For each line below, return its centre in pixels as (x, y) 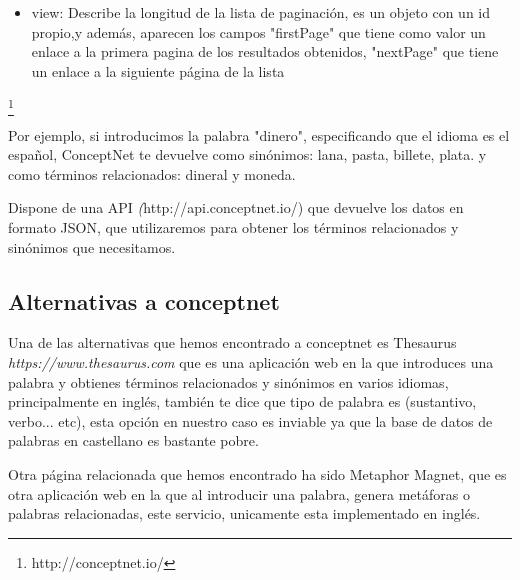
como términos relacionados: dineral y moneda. (152, 173)
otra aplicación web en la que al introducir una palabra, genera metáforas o (239, 493)
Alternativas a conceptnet (144, 300)
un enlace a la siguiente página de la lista (158, 70)
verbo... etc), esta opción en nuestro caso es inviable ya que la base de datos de (250, 420)
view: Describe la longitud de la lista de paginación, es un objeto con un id (261, 12)
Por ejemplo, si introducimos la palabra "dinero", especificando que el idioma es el (259, 134)
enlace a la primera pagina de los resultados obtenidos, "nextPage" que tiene (265, 51)
